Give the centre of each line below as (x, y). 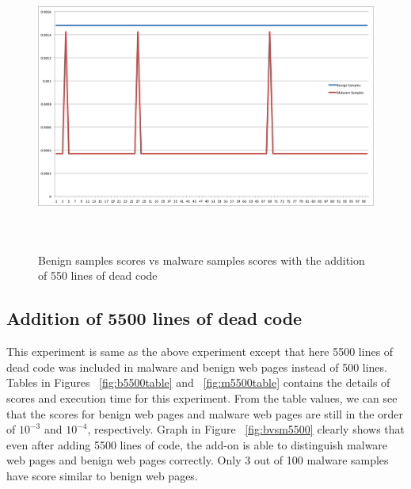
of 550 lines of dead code (98, 275)
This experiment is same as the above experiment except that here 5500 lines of (200, 351)
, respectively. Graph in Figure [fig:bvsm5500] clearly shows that (246, 429)
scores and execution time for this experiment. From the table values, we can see (202, 397)
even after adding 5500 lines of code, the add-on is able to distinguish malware (197, 444)
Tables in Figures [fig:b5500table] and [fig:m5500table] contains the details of (198, 382)
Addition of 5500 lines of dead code (154, 318)
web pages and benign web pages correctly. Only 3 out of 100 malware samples (198, 460)
